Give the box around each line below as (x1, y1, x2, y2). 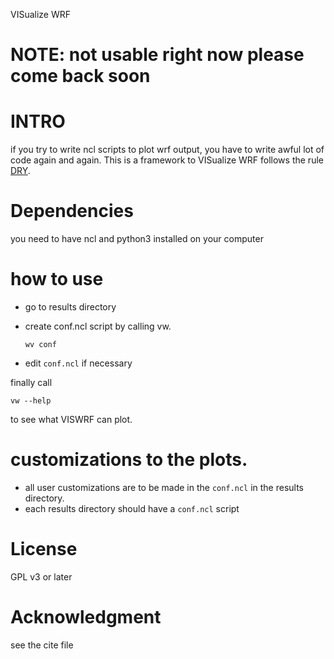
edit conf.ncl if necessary (24, 357, 133, 369)
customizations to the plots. (10, 449, 248, 471)
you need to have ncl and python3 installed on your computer (10, 233, 264, 245)
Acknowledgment (10, 606, 162, 629)
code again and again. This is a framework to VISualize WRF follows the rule (10, 154, 324, 166)
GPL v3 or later (10, 570, 73, 583)
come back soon (10, 65, 151, 88)
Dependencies (10, 200, 134, 223)
